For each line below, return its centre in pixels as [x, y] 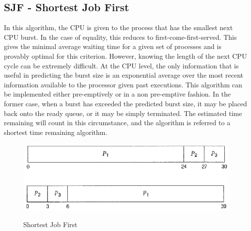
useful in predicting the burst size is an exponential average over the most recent [124, 75]
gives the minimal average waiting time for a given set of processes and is [113, 46]
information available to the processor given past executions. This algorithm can [123, 84]
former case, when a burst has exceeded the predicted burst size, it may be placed [125, 103]
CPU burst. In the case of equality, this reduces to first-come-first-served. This [120, 37]
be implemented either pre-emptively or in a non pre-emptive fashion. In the [118, 94]
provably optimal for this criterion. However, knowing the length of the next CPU [125, 56]
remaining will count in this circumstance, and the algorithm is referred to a [117, 123]
